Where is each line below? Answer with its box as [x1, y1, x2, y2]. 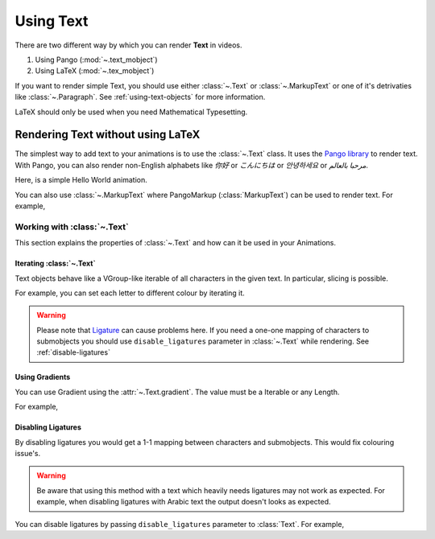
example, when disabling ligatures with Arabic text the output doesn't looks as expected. [36, 497, 331, 507]
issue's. [14, 449, 41, 459]
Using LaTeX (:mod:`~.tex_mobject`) [35, 66, 155, 76]
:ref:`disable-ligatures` [36, 348, 110, 357]
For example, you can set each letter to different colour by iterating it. [14, 288, 245, 298]
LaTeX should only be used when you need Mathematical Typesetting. [14, 107, 248, 117]
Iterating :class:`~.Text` [14, 258, 96, 269]
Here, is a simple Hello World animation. [14, 175, 148, 185]
